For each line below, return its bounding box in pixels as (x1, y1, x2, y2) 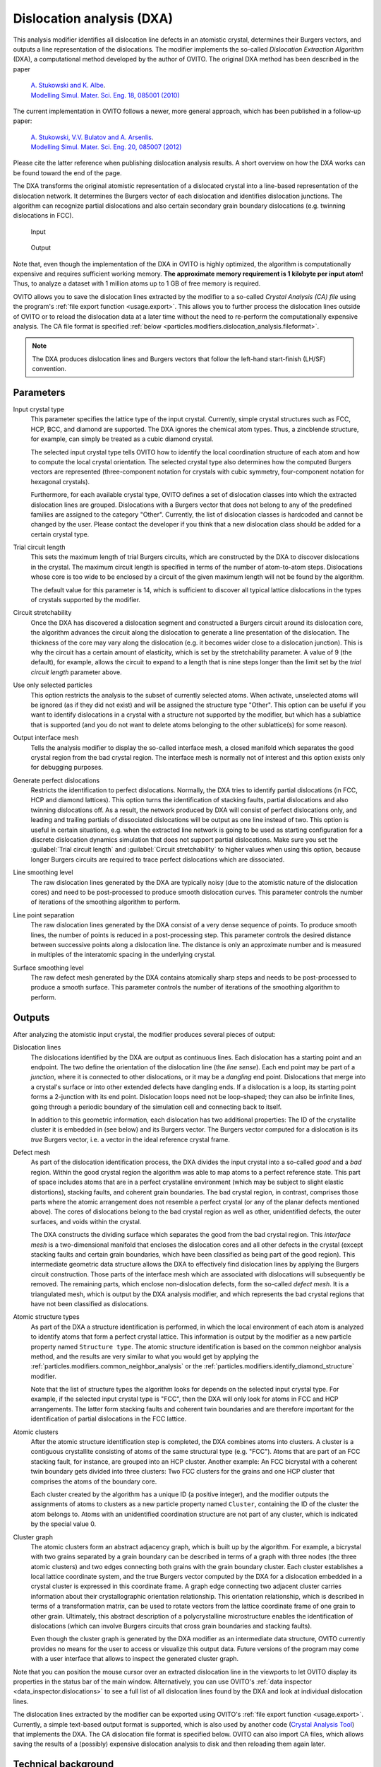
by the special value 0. (30, 1520, 97, 1528)
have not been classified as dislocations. (30, 1299, 149, 1308)
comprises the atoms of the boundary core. (30, 1477, 157, 1486)
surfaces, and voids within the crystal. (30, 1217, 142, 1226)
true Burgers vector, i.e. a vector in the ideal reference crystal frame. (30, 1135, 231, 1144)
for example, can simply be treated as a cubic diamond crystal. (30, 435, 214, 443)
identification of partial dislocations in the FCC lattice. (30, 1414, 187, 1423)
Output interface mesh (13, 734, 79, 742)
